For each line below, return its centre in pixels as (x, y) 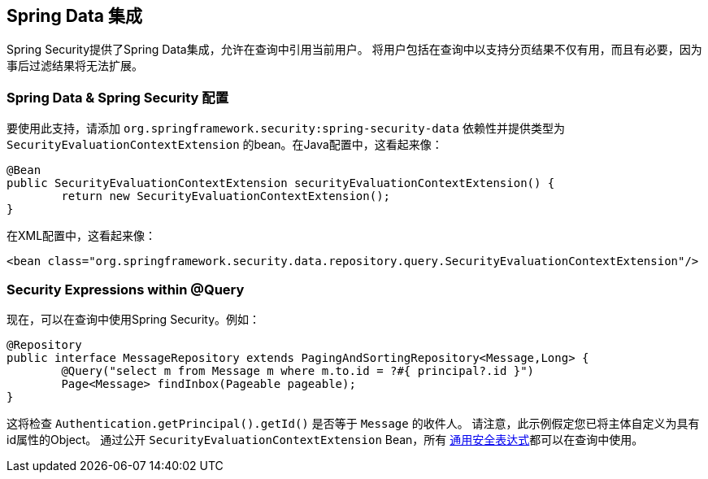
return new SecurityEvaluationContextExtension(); (226, 196)
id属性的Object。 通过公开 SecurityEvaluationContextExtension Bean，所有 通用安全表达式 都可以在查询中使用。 (325, 439)
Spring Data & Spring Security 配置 (118, 97)
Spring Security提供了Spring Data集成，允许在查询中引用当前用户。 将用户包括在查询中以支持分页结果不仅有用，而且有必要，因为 (354, 50)
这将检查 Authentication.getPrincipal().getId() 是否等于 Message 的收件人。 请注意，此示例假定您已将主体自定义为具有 (353, 423)
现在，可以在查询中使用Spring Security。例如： (134, 319)
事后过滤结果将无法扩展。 (75, 66)
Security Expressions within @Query (126, 289)
